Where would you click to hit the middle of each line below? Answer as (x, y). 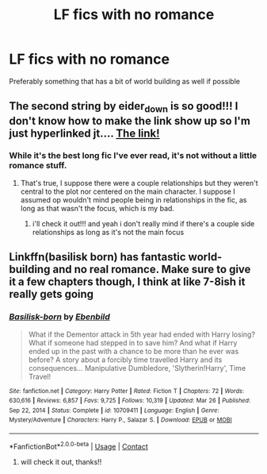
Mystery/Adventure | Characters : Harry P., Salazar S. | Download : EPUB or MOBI (120, 420)
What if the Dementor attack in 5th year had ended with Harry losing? (142, 334)
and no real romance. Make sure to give (151, 270)
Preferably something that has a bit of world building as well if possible (125, 81)
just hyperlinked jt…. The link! (85, 133)
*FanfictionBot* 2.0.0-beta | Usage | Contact (79, 446)
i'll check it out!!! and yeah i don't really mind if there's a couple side (143, 223)
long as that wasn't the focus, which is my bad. (97, 208)
